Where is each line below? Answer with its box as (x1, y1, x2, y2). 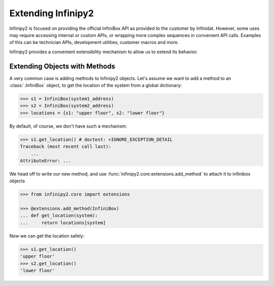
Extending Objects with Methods (9, 62, 115, 70)
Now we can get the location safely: (9, 233, 85, 239)
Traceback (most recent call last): (20, 144, 112, 149)
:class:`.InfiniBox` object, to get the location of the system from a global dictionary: (9, 83, 182, 89)
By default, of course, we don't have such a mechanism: (9, 123, 127, 129)
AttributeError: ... (20, 157, 71, 164)
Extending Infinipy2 (9, 8, 94, 19)
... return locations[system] (20, 220, 106, 225)
